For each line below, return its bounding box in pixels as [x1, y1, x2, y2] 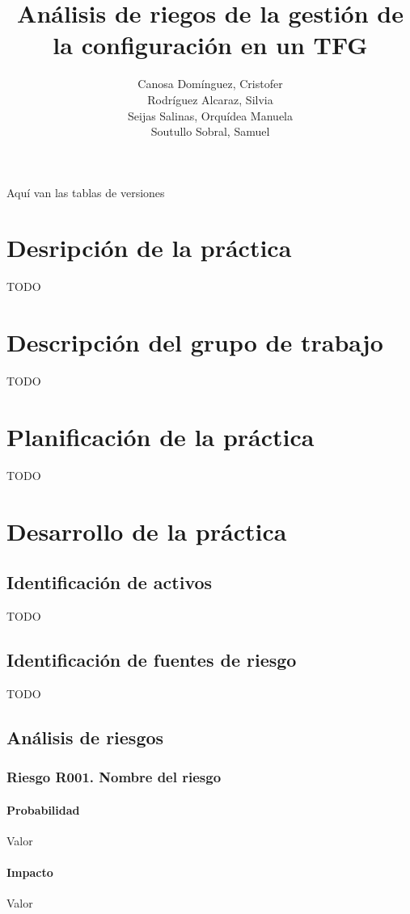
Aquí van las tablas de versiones [6, 183, 165, 200]
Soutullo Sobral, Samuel [150, 123, 270, 140]
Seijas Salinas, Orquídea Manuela [127, 107, 293, 124]
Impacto [6, 864, 53, 881]
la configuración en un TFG [53, 28, 368, 61]
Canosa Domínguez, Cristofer [137, 75, 283, 92]
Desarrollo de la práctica [6, 514, 287, 547]
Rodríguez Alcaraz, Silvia [147, 91, 273, 107]
